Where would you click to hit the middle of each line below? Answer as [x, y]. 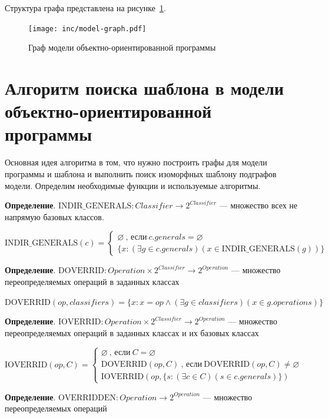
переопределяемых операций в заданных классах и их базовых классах [132, 332]
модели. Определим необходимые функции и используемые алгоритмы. [133, 185]
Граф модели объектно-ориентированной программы [122, 47]
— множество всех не [258, 205]
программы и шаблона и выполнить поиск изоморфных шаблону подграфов [141, 173]
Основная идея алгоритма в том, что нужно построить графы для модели [136, 162]
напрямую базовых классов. [54, 216]
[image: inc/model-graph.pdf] [87, 29]
